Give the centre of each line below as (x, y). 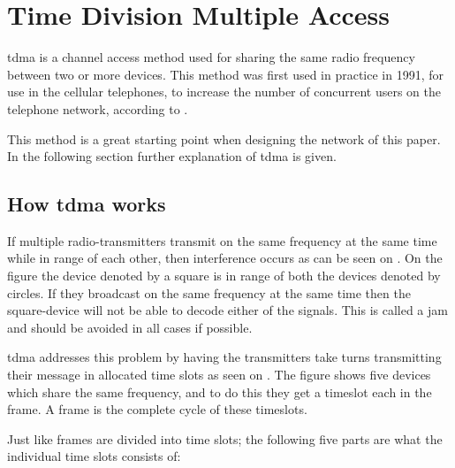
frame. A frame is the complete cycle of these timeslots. (157, 409)
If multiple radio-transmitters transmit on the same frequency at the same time (222, 240)
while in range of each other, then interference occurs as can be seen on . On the (225, 258)
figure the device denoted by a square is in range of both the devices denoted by (224, 276)
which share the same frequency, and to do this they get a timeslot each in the (220, 391)
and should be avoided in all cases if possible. (130, 327)
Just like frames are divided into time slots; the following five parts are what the (225, 438)
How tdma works (87, 204)
